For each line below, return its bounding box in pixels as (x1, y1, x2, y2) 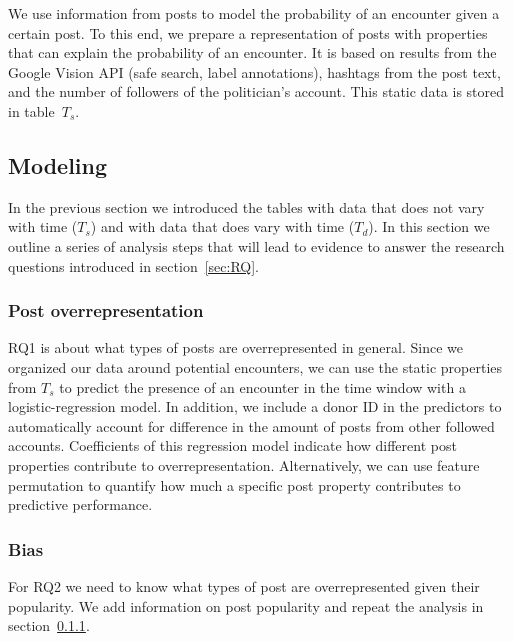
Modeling (8, 149, 108, 180)
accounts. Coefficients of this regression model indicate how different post (8, 435, 457, 456)
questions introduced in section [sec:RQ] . (8, 255, 260, 276)
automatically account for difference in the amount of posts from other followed (8, 415, 495, 436)
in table (8, 100, 55, 121)
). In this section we (368, 216, 490, 237)
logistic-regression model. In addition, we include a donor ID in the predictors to (8, 396, 502, 417)
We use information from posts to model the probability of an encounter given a (8, 3, 500, 23)
